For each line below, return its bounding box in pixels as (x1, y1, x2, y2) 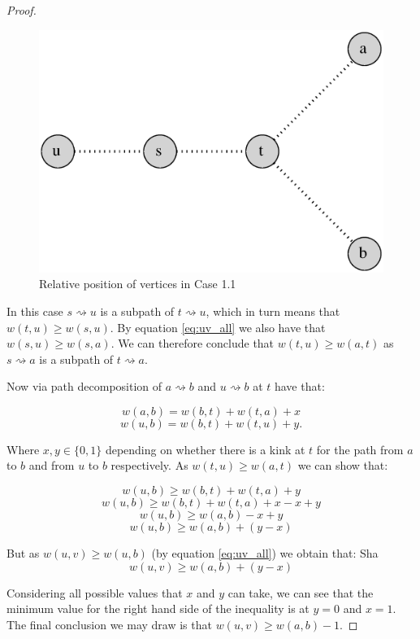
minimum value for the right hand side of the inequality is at (6, 600, 310, 617)
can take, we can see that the (227, 584, 374, 601)
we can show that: (297, 457, 388, 474)
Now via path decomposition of (6, 378, 162, 395)
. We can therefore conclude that (110, 335, 275, 352)
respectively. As (110, 457, 188, 474)
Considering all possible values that (6, 584, 183, 601)
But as (6, 545, 40, 562)
